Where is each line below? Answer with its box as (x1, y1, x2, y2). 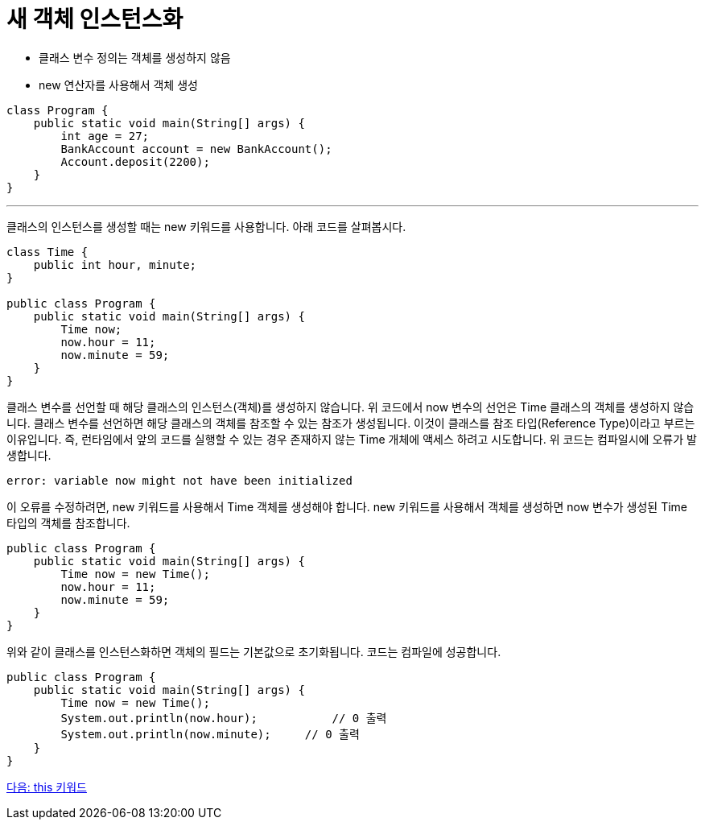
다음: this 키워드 (6, 779, 87, 794)
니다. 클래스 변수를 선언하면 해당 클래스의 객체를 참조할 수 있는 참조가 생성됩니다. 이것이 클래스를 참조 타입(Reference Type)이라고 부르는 (6, 415, 695, 430)
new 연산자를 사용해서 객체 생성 (39, 77, 198, 92)
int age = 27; (60, 129, 150, 142)
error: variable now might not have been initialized (6, 473, 352, 487)
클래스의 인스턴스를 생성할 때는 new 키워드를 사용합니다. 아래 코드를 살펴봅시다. (6, 219, 406, 233)
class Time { (6, 245, 89, 258)
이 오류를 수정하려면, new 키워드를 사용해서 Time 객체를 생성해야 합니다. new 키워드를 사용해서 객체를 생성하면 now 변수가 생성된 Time (6, 499, 688, 514)
